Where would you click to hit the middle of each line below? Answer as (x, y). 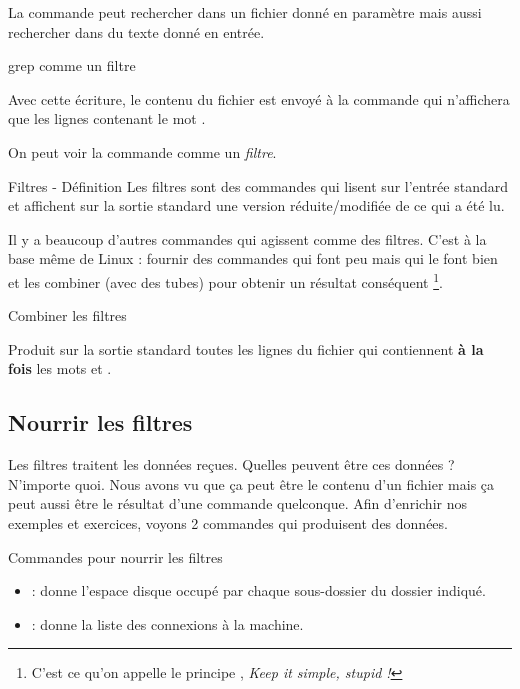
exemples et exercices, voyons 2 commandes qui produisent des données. (228, 522)
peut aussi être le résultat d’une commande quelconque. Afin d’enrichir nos (237, 503)
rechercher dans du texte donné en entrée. (136, 31)
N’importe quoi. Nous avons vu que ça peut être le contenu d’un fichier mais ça (251, 483)
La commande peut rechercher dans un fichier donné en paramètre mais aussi (245, 12)
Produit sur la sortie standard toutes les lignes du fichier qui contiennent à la (246, 348)
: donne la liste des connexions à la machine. (167, 623)
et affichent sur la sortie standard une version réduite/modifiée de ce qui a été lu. (256, 205)
